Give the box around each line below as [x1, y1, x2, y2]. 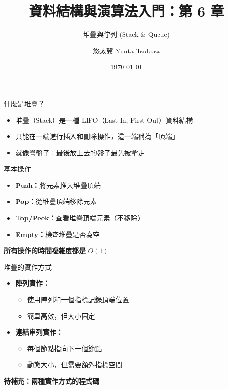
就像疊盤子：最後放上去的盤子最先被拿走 [15, 147, 145, 157]
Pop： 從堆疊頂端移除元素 [15, 196, 97, 206]
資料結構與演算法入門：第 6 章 [29, 1, 224, 21]
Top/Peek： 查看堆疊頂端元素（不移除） [15, 213, 144, 223]
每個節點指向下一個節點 [27, 343, 102, 353]
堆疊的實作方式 [4, 261, 52, 271]
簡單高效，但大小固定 [27, 310, 95, 321]
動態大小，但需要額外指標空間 [27, 359, 123, 370]
